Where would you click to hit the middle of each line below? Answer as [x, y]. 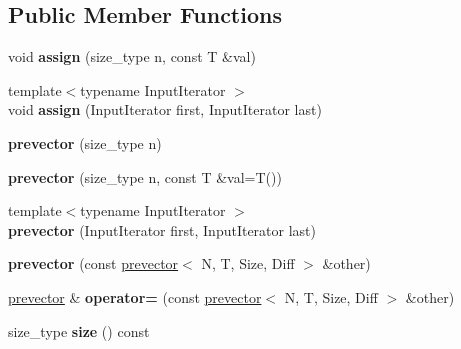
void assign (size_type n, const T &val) [132, 56]
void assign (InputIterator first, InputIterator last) [165, 109]
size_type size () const [79, 330]
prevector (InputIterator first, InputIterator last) [162, 229]
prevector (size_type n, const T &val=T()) [145, 176]
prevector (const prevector [93, 263]
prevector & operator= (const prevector [135, 296]
